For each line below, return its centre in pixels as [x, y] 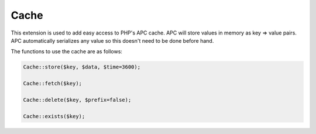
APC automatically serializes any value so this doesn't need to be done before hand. [112, 40]
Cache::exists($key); [54, 116]
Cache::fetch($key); [52, 84]
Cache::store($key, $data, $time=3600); [82, 67]
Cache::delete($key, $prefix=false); [77, 100]
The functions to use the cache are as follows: [67, 51]
